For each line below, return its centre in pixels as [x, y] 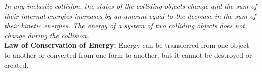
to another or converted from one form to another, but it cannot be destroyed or [128, 55]
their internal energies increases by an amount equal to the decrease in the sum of [130, 16]
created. [16, 65]
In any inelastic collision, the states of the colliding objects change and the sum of [130, 6]
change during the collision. [47, 35]
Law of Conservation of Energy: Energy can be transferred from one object [127, 45]
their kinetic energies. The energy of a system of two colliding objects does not [124, 26]
